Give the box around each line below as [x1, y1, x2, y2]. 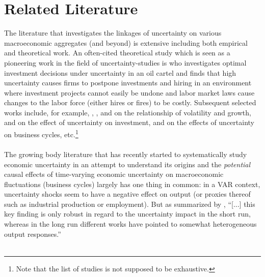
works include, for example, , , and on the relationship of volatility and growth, [4, 107, 251, 117]
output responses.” [4, 228, 61, 239]
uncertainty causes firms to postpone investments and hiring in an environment [4, 77, 252, 88]
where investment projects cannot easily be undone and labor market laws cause [4, 87, 255, 98]
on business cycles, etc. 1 [4, 128, 78, 139]
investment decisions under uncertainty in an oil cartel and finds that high [4, 67, 236, 78]
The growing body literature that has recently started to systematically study [4, 148, 247, 159]
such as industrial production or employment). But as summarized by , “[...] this [4, 198, 255, 209]
